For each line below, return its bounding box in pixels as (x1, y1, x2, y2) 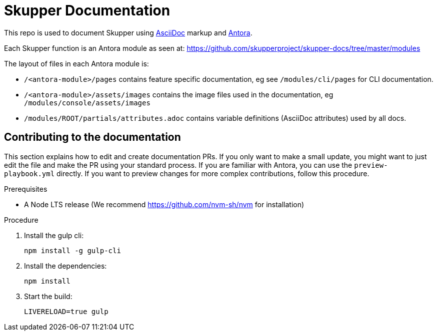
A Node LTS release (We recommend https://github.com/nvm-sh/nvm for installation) (24, 200, 304, 209)
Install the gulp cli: (24, 231, 84, 240)
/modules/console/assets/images (24, 98, 150, 107)
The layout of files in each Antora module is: (4, 59, 149, 68)
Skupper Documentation (4, 2, 170, 19)
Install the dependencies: (24, 261, 107, 270)
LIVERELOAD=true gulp (24, 307, 108, 316)
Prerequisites (4, 184, 47, 193)
